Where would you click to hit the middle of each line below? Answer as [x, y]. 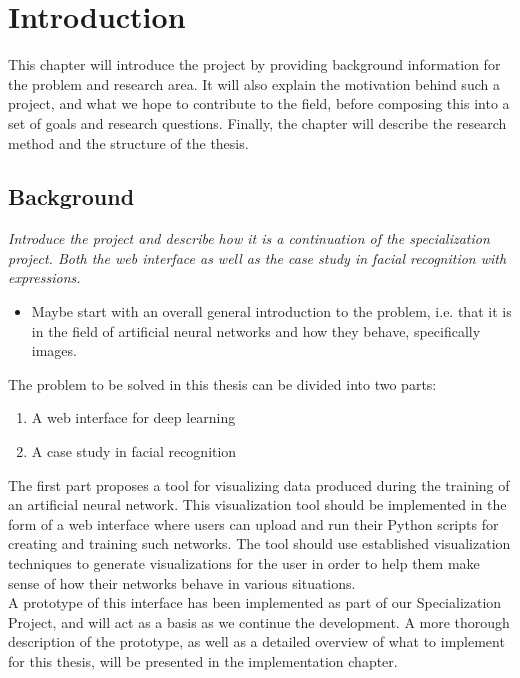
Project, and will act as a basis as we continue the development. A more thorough [259, 621]
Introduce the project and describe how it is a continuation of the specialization [249, 238]
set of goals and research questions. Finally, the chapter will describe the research [257, 122]
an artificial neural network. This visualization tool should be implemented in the [257, 504]
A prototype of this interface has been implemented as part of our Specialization [255, 602]
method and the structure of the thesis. [128, 142]
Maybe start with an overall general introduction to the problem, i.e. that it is [271, 311]
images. [54, 350]
